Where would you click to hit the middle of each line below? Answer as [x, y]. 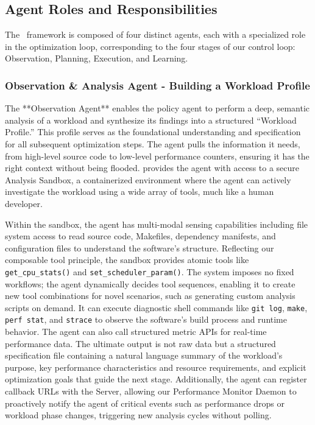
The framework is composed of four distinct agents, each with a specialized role [155, 34]
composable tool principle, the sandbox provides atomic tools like [127, 260]
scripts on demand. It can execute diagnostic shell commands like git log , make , [156, 307]
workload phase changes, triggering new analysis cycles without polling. [138, 415]
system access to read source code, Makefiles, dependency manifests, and [140, 236]
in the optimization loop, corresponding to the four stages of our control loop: [150, 46]
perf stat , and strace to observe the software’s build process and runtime [146, 319]
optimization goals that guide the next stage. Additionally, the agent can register [156, 379]
